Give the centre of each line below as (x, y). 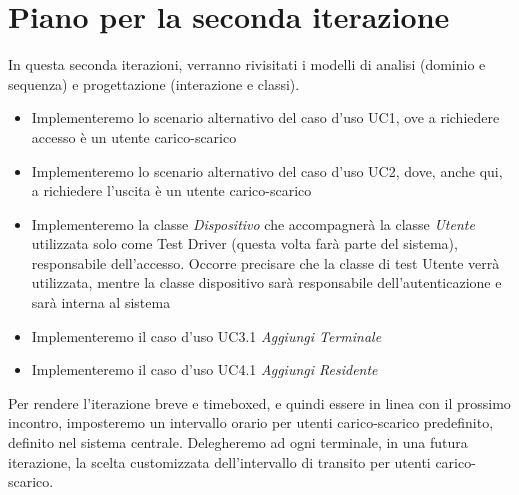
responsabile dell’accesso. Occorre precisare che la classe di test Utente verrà (265, 262)
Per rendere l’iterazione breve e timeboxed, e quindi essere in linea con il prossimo (259, 402)
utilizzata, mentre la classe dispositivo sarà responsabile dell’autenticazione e (266, 282)
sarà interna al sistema (101, 302)
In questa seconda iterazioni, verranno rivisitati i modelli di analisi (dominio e (247, 64)
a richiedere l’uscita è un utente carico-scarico (171, 190)
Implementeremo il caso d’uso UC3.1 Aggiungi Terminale (206, 335)
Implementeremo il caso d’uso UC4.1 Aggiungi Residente (204, 369)
